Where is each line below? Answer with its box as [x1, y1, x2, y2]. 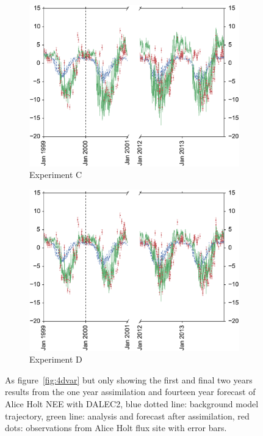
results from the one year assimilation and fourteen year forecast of [5, 385, 256, 398]
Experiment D [29, 353, 82, 366]
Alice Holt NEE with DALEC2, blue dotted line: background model [5, 397, 259, 410]
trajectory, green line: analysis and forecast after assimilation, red [5, 409, 250, 422]
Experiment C [29, 168, 82, 181]
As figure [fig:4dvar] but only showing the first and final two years [5, 373, 253, 386]
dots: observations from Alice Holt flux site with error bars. [5, 421, 227, 434]
